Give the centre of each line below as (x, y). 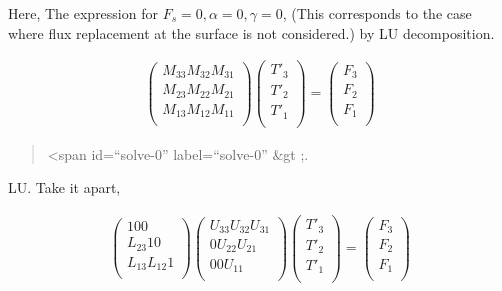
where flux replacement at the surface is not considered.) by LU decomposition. (251, 32)
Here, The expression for (83, 13)
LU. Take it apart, (64, 187)
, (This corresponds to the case (377, 13)
